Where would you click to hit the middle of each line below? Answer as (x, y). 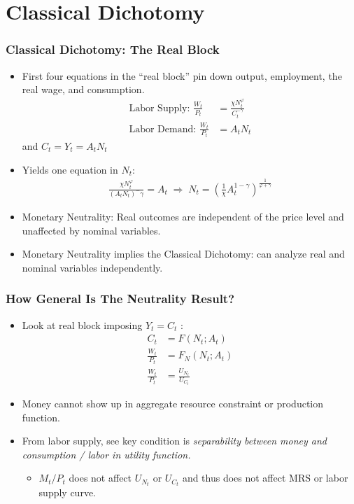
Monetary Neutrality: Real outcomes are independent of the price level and (183, 216)
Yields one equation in (70, 169)
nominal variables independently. (92, 267)
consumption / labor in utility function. (106, 454)
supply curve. (68, 492)
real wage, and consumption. (83, 89)
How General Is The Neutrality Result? (120, 299)
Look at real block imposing (82, 324)
